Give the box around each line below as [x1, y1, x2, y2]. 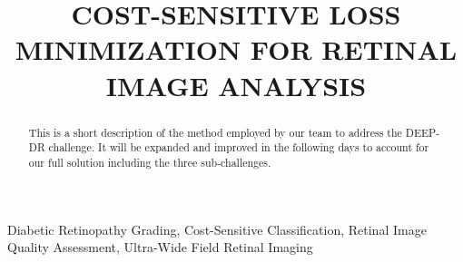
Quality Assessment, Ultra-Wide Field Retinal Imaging [7, 238, 313, 257]
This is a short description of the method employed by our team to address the [28, 124, 402, 140]
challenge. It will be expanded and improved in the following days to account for [48, 140, 429, 155]
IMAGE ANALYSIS [105, 66, 367, 103]
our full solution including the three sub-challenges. [28, 154, 271, 170]
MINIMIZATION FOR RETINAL [15, 31, 458, 68]
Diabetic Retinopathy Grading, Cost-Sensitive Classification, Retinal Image [7, 219, 427, 238]
